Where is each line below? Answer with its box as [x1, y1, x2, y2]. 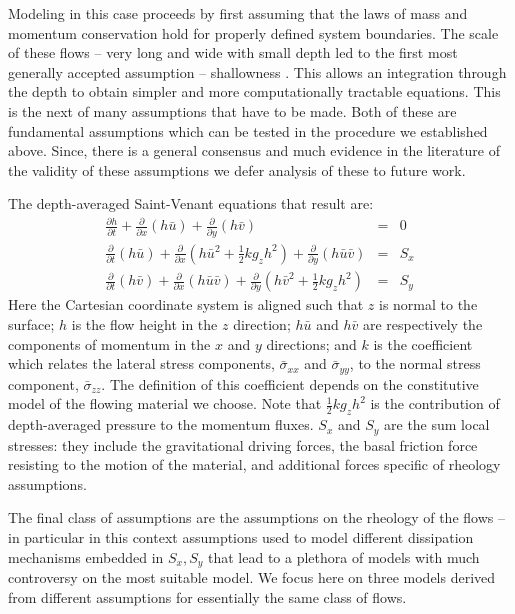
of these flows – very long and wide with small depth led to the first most [8, 42, 458, 63]
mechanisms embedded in [8, 546, 164, 567]
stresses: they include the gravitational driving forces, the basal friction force [8, 434, 478, 455]
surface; [8, 314, 55, 335]
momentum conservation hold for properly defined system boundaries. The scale [8, 22, 499, 43]
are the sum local [384, 414, 490, 435]
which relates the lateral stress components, [8, 353, 275, 374]
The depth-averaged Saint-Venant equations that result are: [8, 193, 374, 214]
